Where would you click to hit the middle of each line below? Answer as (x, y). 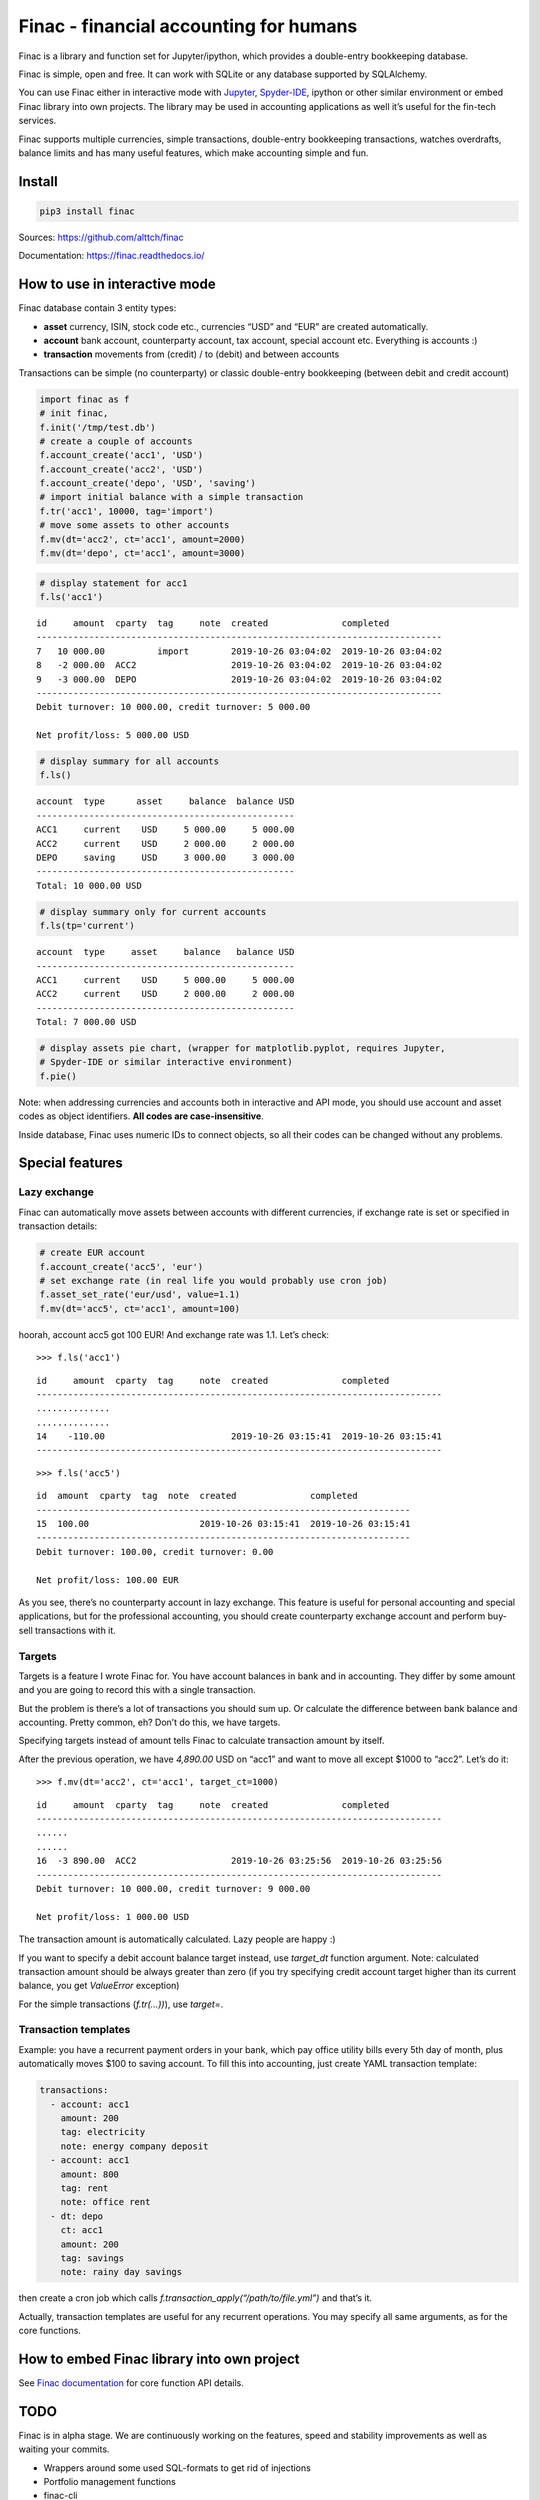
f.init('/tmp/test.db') (98, 427)
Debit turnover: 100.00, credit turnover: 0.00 (155, 1551)
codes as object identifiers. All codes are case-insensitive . (141, 1116)
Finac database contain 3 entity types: (97, 308)
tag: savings (92, 2258)
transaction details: (58, 1226)
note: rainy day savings (121, 2272)
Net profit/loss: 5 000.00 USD (113, 735)
